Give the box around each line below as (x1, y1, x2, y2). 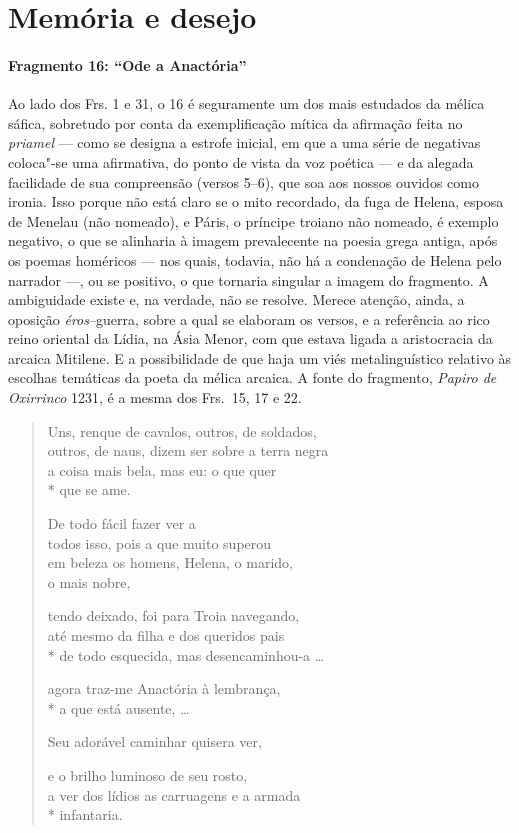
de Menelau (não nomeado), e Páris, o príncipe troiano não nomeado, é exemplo (8, 210, 499, 231)
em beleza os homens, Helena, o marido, (47, 552, 293, 573)
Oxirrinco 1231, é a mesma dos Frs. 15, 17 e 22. (8, 387, 302, 408)
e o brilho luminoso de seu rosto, (47, 764, 248, 785)
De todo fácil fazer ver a (47, 513, 196, 534)
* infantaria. (47, 804, 123, 825)
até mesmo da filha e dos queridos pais (47, 625, 285, 646)
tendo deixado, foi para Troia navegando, (47, 605, 300, 626)
